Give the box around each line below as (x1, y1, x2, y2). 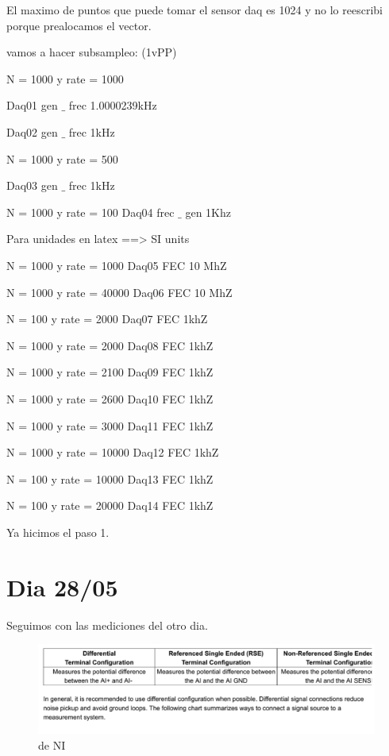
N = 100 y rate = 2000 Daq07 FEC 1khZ (6, 310, 208, 327)
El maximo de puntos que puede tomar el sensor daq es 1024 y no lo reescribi (6, 2, 383, 17)
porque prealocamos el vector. (6, 17, 152, 33)
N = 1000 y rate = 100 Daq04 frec (6, 203, 175, 220)
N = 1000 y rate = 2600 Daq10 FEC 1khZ (6, 390, 214, 407)
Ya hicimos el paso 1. (6, 523, 110, 540)
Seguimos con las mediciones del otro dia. (6, 616, 208, 633)
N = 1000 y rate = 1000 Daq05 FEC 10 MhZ (6, 256, 227, 273)
